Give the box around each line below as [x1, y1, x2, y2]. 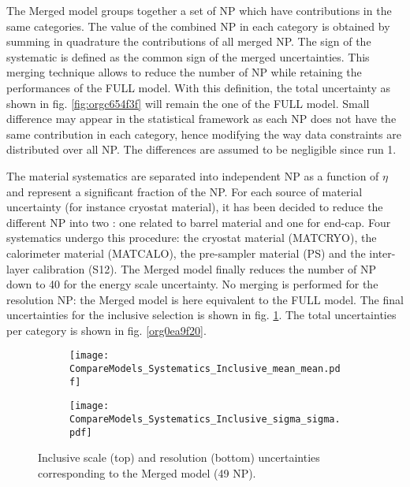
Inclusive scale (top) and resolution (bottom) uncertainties [38, 449, 320, 466]
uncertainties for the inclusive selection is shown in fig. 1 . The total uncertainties [6, 307, 397, 323]
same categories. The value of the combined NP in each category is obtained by [6, 17, 390, 34]
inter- [369, 244, 396, 261]
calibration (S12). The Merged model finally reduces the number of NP [32, 260, 377, 277]
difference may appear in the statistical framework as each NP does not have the [6, 110, 397, 127]
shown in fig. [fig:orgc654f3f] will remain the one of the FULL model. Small [6, 95, 370, 111]
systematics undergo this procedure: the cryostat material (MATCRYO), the [6, 229, 377, 246]
